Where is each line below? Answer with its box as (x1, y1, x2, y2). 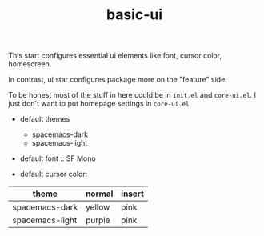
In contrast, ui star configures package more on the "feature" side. (8, 74, 228, 85)
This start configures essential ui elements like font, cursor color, (8, 50, 222, 61)
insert (121, 188, 144, 199)
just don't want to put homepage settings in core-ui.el (8, 98, 190, 109)
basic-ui (106, 6, 163, 24)
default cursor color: (19, 170, 88, 179)
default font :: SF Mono (19, 154, 96, 163)
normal (85, 188, 114, 199)
